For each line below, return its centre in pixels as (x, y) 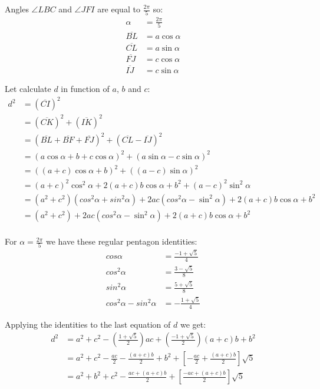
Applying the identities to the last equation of (88, 324)
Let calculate (28, 89)
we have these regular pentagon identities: (121, 241)
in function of (85, 89)
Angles (17, 9)
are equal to (119, 9)
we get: (193, 324)
